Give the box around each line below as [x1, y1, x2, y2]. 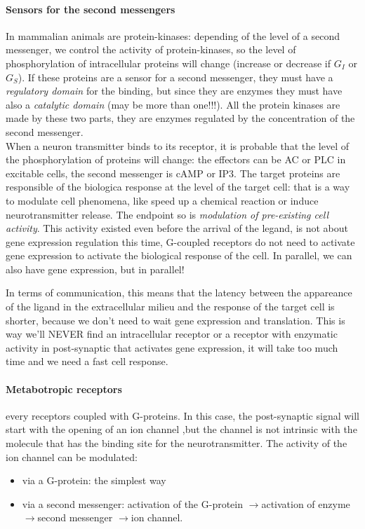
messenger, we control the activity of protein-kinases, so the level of [6, 42, 296, 57]
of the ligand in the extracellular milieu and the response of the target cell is [6, 299, 335, 314]
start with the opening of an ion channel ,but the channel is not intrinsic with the [6, 422, 357, 437]
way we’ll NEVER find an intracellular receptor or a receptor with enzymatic [6, 327, 338, 341]
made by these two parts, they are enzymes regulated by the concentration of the [6, 111, 355, 125]
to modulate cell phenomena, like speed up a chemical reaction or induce [6, 193, 319, 207]
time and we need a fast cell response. [6, 354, 168, 369]
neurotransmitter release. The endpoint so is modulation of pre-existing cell [6, 207, 328, 221]
